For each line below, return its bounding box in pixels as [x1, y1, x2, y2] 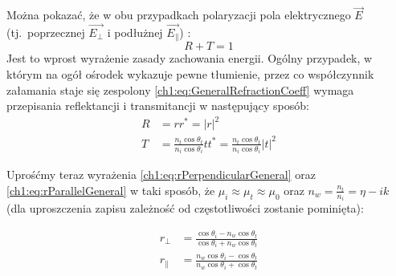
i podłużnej [107, 24, 163, 41]
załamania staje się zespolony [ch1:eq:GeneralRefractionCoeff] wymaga [6, 81, 354, 98]
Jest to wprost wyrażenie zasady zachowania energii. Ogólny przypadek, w [6, 50, 373, 67]
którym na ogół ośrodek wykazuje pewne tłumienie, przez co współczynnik [6, 66, 374, 83]
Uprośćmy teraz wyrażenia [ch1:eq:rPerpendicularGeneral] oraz [6, 166, 316, 183]
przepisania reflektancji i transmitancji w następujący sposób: [6, 97, 309, 114]
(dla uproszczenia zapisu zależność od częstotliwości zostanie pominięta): [6, 200, 364, 217]
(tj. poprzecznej [6, 24, 85, 41]
